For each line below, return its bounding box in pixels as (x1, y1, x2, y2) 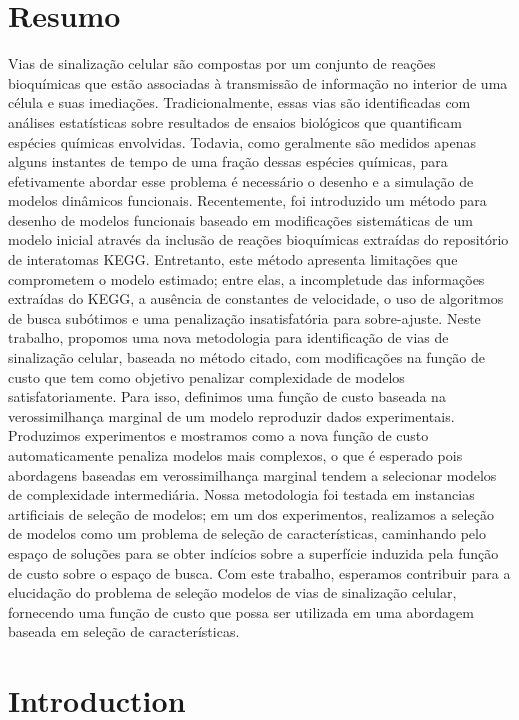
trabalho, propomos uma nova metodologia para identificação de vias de (8, 327, 449, 348)
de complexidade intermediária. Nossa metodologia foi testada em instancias (8, 484, 475, 505)
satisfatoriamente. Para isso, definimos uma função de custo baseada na (8, 386, 446, 407)
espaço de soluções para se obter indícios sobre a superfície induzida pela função (8, 542, 499, 563)
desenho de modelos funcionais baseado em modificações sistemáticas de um (8, 209, 473, 230)
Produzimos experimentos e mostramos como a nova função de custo (8, 425, 429, 446)
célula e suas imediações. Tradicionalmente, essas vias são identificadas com (8, 92, 471, 113)
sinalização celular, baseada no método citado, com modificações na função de (8, 347, 486, 368)
